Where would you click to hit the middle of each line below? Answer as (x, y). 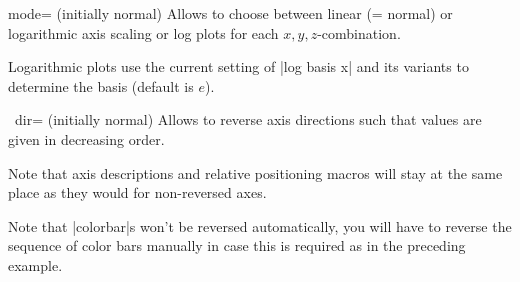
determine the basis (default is (101, 85)
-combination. (359, 32)
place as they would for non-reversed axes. (137, 192)
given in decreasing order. (86, 138)
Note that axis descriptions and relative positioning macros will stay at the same (255, 172)
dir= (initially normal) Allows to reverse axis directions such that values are (248, 119)
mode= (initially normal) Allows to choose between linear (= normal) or (230, 13)
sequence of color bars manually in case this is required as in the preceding (237, 245)
